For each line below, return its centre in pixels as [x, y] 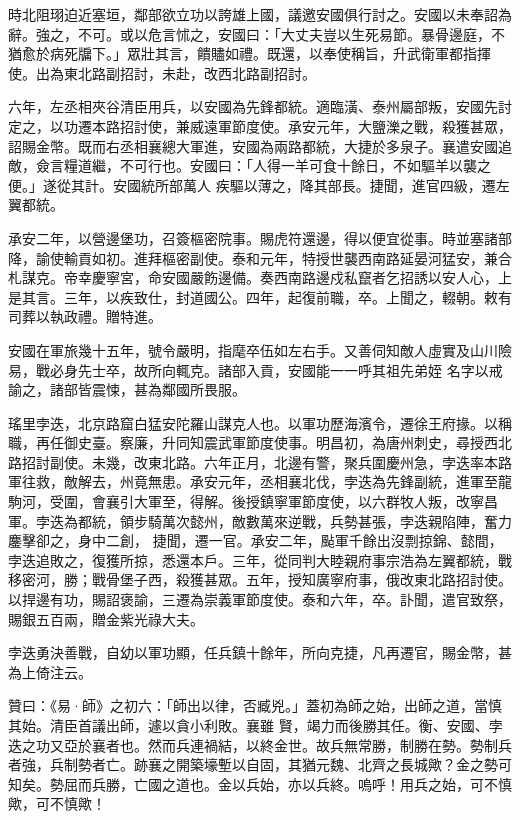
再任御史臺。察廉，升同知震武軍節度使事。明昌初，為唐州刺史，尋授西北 [273, 442]
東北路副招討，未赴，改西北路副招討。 [189, 72]
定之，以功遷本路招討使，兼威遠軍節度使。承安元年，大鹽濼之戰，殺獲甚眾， [260, 125]
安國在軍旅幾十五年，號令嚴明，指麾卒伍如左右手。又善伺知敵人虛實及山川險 [260, 349]
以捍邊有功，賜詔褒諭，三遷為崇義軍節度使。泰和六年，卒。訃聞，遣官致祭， [260, 599]
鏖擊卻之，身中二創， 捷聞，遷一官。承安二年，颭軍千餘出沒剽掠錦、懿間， [255, 540]
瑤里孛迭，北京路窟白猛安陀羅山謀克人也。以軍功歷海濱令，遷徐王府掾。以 [253, 422]
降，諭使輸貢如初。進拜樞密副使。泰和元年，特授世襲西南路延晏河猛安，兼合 [260, 257]
